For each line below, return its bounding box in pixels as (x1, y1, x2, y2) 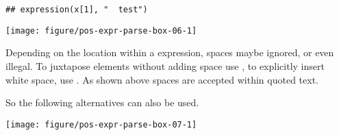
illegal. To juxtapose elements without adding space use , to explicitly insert (5, 58, 325, 73)
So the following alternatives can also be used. (5, 95, 199, 110)
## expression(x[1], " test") (5, 5, 148, 14)
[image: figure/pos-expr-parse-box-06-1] (5, 25, 197, 36)
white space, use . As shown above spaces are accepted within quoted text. (5, 72, 318, 86)
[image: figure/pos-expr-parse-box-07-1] (5, 119, 197, 130)
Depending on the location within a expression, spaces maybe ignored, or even (5, 45, 334, 60)
